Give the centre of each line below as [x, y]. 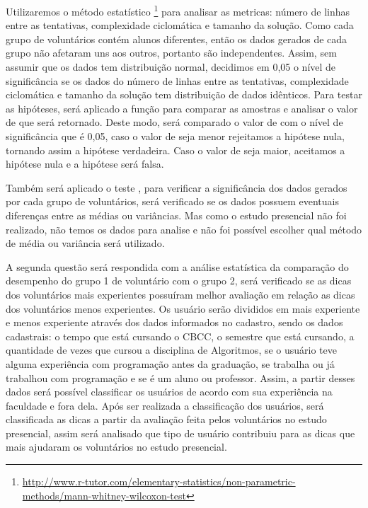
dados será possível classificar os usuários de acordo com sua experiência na [169, 392]
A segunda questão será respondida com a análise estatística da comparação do [177, 266]
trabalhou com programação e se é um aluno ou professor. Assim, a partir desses [180, 377]
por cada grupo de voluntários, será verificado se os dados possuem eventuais [172, 201]
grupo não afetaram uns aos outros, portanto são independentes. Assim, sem [171, 53]
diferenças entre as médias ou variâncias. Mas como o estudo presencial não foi [176, 215]
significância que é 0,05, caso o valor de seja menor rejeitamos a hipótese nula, [175, 136]
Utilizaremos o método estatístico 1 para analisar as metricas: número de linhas [178, 10]
